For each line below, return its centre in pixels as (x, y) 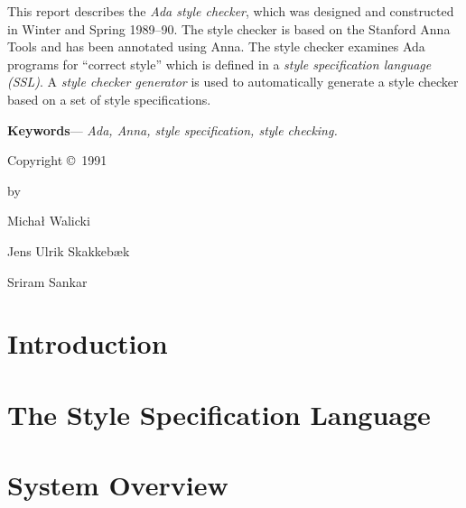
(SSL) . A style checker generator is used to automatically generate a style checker (233, 82)
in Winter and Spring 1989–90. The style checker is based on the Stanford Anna (229, 28)
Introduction (88, 343)
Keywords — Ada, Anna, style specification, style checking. (172, 129)
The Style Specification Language (219, 414)
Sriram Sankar (47, 281)
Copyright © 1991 (57, 160)
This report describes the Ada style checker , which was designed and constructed (231, 11)
